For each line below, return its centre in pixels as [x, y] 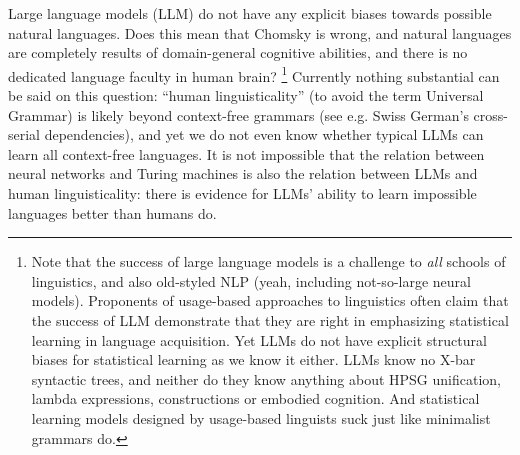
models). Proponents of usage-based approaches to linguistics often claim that [270, 300]
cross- [490, 114]
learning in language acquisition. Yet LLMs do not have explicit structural [259, 339]
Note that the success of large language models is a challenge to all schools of [268, 261]
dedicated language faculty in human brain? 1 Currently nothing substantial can [254, 74]
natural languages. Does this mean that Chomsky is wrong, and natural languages [260, 32]
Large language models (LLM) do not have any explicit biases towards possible [250, 13]
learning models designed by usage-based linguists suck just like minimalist [261, 417]
